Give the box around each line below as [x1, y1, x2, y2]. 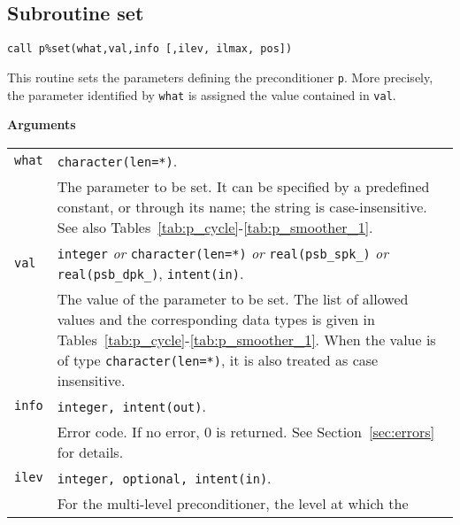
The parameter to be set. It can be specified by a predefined [57, 175, 430, 197]
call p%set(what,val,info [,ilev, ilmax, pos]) [7, 42, 293, 56]
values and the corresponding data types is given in [57, 308, 375, 329]
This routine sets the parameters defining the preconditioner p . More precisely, [7, 67, 433, 86]
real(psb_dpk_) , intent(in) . [57, 262, 244, 283]
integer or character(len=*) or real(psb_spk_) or [57, 242, 389, 263]
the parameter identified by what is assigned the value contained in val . [7, 85, 396, 104]
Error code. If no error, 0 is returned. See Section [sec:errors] [57, 421, 435, 442]
